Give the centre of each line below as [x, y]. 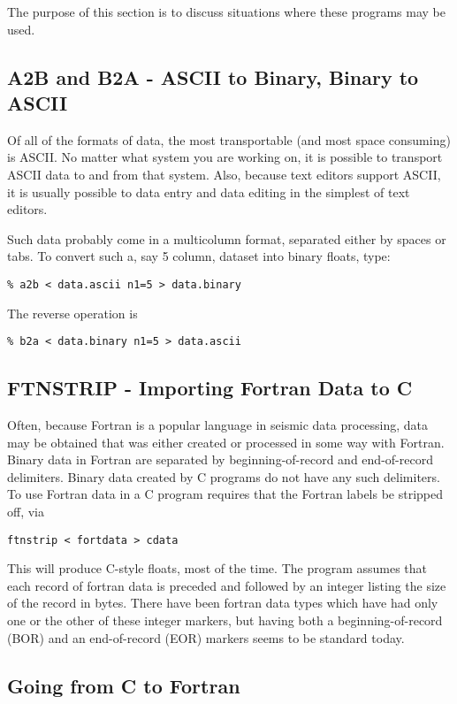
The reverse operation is [72, 313]
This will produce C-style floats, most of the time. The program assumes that [217, 568]
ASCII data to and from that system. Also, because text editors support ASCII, [224, 174]
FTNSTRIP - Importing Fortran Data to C [210, 388]
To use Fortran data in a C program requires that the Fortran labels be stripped [225, 494]
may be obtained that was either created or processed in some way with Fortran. [226, 442]
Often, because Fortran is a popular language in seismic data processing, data [218, 425]
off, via [26, 512]
